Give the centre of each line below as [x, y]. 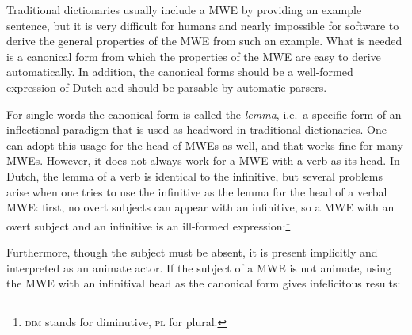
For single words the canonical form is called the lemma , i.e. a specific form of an [204, 114]
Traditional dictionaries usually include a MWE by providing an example [184, 10]
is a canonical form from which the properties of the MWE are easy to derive [194, 56]
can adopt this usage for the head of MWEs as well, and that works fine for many [205, 145]
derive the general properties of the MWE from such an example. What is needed [204, 41]
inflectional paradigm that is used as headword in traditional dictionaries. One [197, 129]
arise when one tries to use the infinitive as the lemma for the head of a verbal [197, 191]
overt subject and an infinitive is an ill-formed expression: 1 [149, 224]
